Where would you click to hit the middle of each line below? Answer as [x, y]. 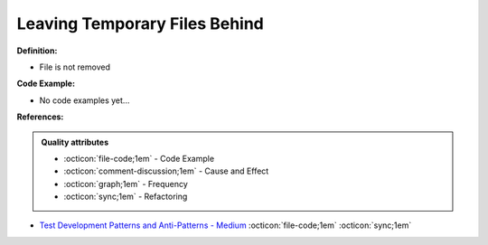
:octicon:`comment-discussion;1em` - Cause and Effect [166, 171]
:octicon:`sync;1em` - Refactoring [126, 197]
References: [40, 117]
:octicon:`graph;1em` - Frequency [126, 184]
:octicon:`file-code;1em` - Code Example [139, 158]
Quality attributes [75, 142]
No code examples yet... [84, 100]
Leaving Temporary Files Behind [140, 24]
